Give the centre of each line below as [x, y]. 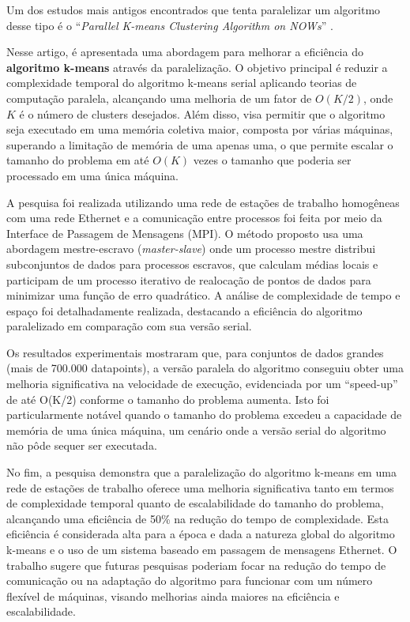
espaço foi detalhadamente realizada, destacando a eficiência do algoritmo [184, 310]
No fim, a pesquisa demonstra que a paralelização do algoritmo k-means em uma [201, 472]
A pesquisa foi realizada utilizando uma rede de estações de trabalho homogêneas [203, 202]
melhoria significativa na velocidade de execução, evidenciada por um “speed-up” [202, 384]
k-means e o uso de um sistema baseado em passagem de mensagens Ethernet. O [202, 549]
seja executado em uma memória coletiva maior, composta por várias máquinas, [200, 129]
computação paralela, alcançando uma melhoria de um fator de [159, 98]
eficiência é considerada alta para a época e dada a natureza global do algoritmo [201, 534]
